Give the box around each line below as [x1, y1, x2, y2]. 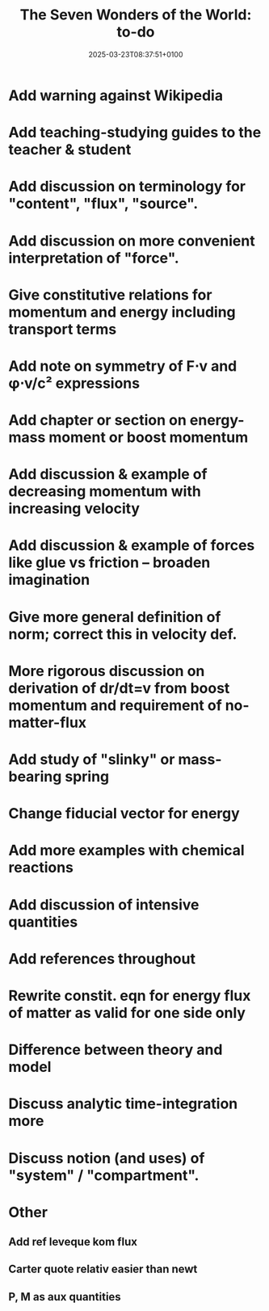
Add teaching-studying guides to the [8, 124, 262, 142]
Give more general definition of [8, 607, 221, 626]
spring [64, 767, 110, 785]
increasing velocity [8, 499, 140, 518]
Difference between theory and [8, 1040, 223, 1059]
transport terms [8, 320, 117, 338]
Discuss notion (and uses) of [8, 1149, 205, 1167]
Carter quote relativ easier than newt [8, 1263, 198, 1276]
